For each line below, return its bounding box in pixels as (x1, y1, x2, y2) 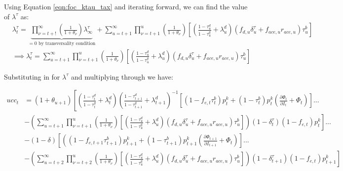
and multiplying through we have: (71, 71, 173, 82)
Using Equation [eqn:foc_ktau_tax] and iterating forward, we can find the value (4, 1, 248, 11)
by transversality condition (38, 41, 96, 46)
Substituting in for (4, 71, 60, 82)
